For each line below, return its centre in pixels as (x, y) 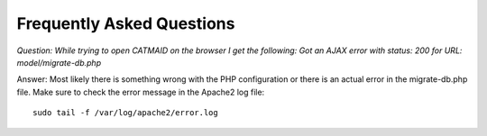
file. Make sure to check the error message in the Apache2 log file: (141, 92)
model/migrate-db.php (59, 62)
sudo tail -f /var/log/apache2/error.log (125, 113)
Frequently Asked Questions (126, 23)
